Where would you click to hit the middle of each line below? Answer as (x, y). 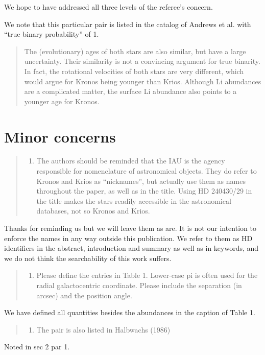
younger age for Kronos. (62, 101)
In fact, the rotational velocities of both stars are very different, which (134, 71)
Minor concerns (60, 136)
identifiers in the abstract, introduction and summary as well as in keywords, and (131, 248)
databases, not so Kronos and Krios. (93, 211)
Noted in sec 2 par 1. (37, 347)
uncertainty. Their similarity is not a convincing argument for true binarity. (142, 61)
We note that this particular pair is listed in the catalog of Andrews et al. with (128, 24)
